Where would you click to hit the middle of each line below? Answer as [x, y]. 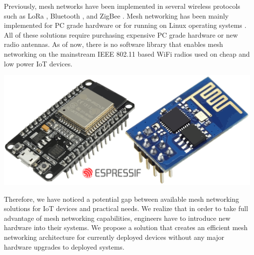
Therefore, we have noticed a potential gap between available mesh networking [122, 199]
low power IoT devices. [38, 63]
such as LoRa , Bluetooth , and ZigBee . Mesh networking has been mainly [116, 15]
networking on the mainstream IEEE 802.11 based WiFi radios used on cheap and [127, 53]
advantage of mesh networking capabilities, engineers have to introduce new [117, 218]
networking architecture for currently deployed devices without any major [114, 237]
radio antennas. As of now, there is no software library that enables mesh [114, 44]
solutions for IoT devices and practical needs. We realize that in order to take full [126, 208]
